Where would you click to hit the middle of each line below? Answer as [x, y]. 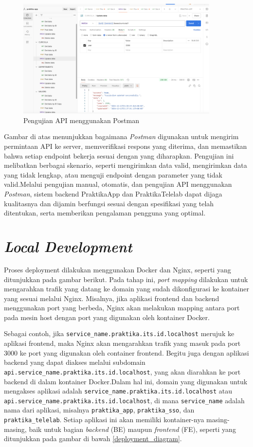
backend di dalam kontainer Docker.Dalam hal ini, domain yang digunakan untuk [126, 381]
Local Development [68, 246]
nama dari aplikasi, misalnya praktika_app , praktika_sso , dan [99, 410]
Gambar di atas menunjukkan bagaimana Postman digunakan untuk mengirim [121, 136]
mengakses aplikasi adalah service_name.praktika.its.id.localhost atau [118, 391]
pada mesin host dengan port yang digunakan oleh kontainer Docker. [107, 317]
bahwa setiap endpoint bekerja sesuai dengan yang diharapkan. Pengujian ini [119, 155]
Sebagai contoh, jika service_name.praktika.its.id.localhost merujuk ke [119, 333]
